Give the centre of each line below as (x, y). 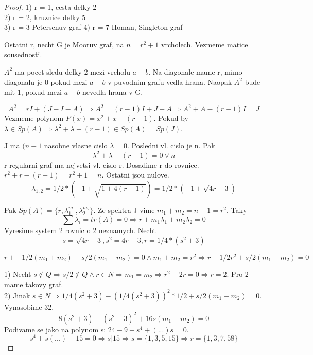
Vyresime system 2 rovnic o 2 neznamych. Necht (80, 230)
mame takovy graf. (34, 284)
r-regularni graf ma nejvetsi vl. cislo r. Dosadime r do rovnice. (102, 164)
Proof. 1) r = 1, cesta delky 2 (50, 7)
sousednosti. (23, 54)
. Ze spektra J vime (124, 210)
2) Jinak (17, 295)
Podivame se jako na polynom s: (55, 329)
